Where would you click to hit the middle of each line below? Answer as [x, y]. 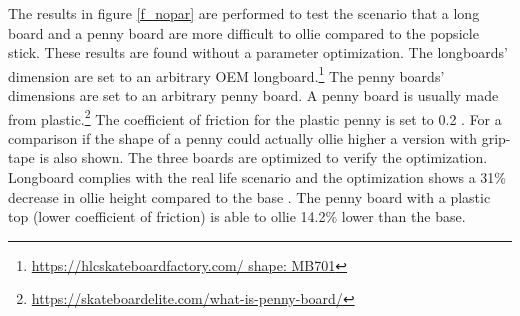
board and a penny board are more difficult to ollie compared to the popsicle [243, 32]
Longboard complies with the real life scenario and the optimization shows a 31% [257, 177]
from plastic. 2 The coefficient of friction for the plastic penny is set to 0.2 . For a [255, 117]
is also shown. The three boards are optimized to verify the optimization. [263, 157]
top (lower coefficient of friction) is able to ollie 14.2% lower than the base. [237, 216]
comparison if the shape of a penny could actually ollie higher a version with [242, 137]
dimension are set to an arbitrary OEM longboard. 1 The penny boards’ [226, 74]
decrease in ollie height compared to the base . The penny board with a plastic [249, 196]
